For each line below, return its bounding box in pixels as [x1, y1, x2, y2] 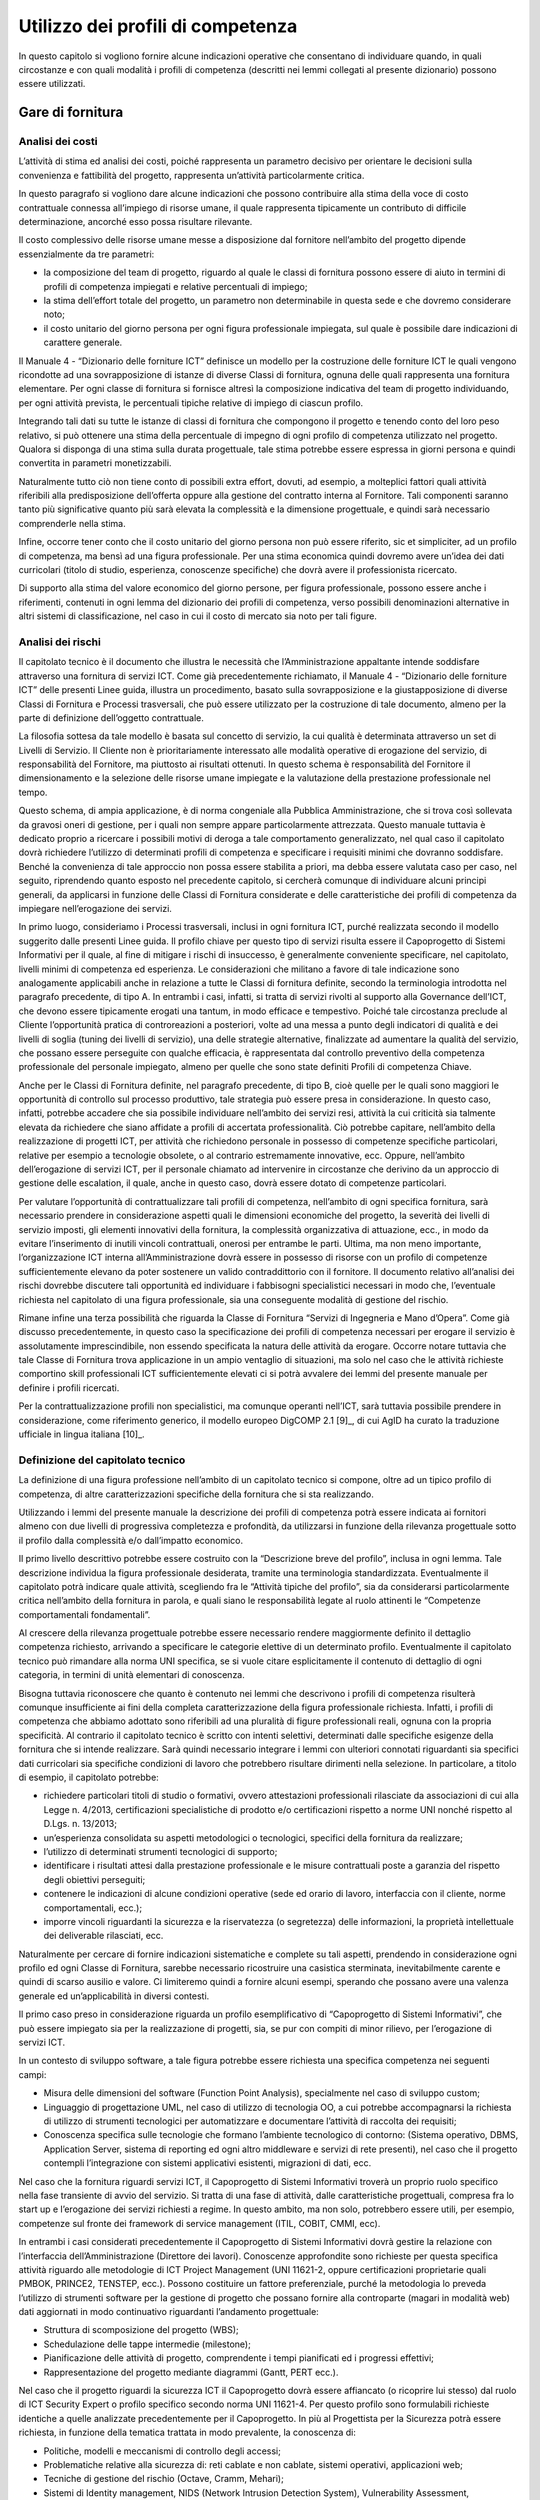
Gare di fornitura [18, 104, 124, 121]
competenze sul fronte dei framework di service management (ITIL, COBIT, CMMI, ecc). [18, 2217, 381, 2229]
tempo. [18, 786, 48, 798]
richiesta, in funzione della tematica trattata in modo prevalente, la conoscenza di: [18, 2426, 357, 2439]
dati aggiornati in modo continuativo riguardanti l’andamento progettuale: [18, 2306, 319, 2318]
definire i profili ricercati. [18, 1381, 120, 1394]
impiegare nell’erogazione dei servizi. [18, 902, 172, 914]
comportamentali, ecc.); [43, 1901, 143, 1914]
